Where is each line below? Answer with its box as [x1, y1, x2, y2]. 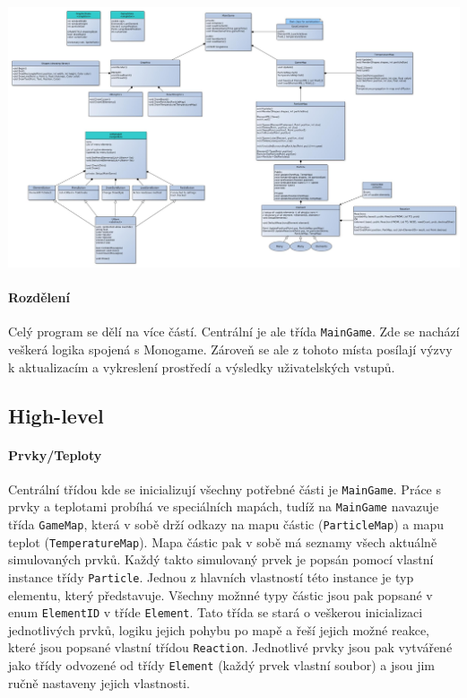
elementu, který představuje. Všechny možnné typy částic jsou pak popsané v [8, 585, 433, 604]
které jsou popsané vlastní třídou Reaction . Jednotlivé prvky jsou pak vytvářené [8, 638, 453, 657]
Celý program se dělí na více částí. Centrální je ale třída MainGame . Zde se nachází [8, 322, 460, 341]
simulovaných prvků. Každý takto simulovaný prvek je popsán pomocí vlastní [8, 550, 434, 569]
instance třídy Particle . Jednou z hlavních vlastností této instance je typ [8, 567, 414, 586]
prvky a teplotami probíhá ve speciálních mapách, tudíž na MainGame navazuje [8, 497, 439, 516]
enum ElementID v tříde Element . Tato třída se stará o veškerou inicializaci [8, 603, 423, 622]
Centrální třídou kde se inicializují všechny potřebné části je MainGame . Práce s [8, 479, 441, 498]
